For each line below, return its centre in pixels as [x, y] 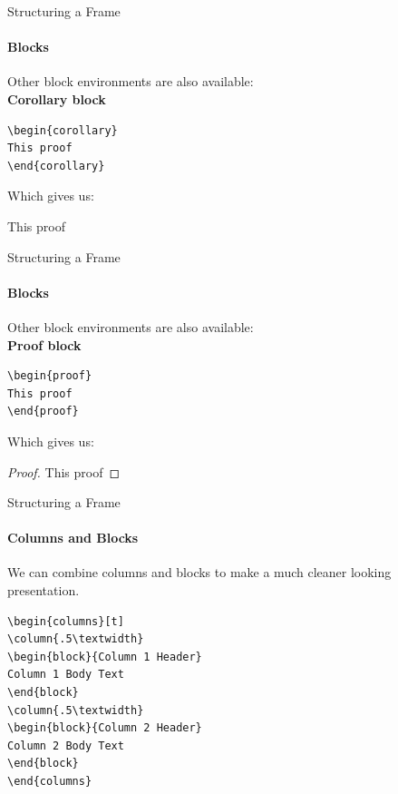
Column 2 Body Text [66, 745]
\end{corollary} [56, 166]
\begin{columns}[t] [66, 621]
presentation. [44, 590]
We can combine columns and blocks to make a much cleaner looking [199, 572]
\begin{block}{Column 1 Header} [105, 657]
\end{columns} [50, 782]
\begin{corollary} [63, 130]
